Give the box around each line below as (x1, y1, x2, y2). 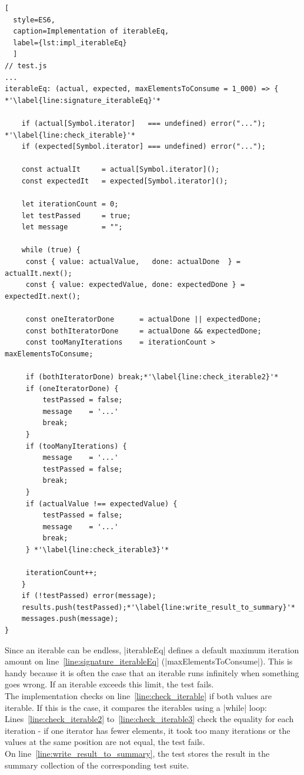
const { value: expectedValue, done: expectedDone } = (25, 280, 245, 289)
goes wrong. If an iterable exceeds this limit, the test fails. (5, 678, 214, 690)
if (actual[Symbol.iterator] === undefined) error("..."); (21, 119, 266, 128)
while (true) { (21, 246, 81, 255)
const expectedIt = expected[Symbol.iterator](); (21, 176, 228, 185)
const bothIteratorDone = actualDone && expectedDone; (25, 326, 262, 335)
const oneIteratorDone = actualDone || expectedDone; (25, 315, 262, 324)
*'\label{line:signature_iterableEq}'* (5, 96, 161, 105)
